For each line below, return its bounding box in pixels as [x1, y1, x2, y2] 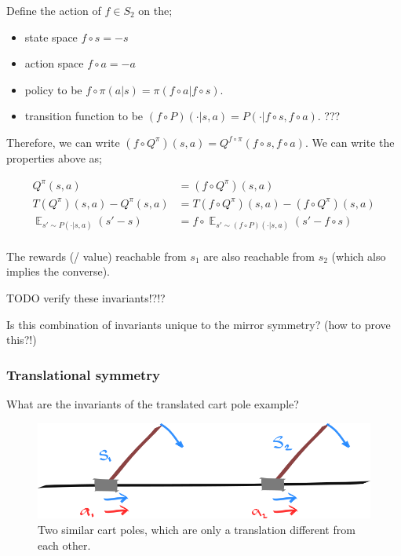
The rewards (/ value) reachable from [6, 247, 187, 264]
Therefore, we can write [6, 134, 120, 150]
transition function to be [24, 108, 144, 124]
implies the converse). [6, 263, 111, 280]
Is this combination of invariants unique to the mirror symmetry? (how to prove [6, 316, 391, 332]
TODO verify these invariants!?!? [6, 290, 166, 306]
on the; [138, 2, 173, 18]
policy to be [24, 81, 82, 97]
